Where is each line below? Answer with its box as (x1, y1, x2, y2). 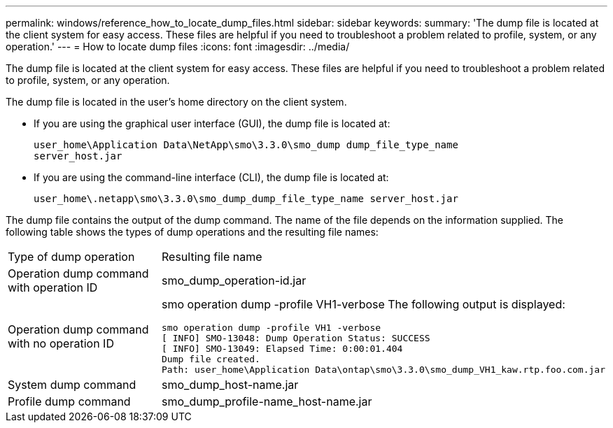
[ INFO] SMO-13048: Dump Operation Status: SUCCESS (162, 333, 430, 343)
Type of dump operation (8, 250, 135, 264)
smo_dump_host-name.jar (162, 378, 299, 392)
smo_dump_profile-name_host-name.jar (162, 394, 372, 408)
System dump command (8, 378, 136, 392)
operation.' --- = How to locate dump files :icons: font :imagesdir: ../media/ (6, 41, 350, 52)
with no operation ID (8, 336, 114, 350)
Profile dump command (8, 394, 131, 408)
